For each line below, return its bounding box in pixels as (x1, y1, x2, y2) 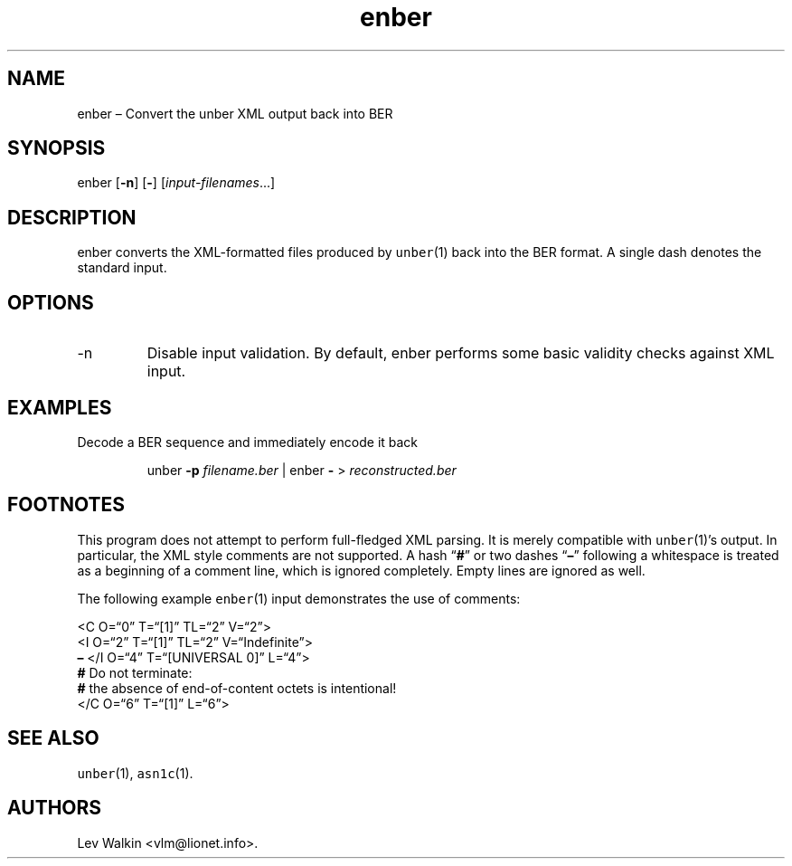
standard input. (77, 260, 167, 276)
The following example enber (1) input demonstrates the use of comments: (77, 590, 521, 606)
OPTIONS (7, 290, 94, 314)
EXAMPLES (7, 395, 112, 419)
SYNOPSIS (7, 137, 106, 160)
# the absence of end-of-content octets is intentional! (77, 680, 397, 696)
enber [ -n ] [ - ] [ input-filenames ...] (77, 175, 276, 191)
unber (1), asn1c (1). (77, 765, 193, 781)
